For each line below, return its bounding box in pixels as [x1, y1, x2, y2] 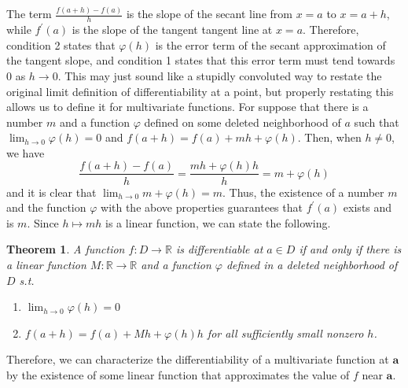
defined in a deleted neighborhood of [226, 256, 398, 272]
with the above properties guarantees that [101, 199, 303, 216]
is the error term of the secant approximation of [155, 36, 386, 53]
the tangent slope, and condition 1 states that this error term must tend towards [6, 52, 395, 68]
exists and [343, 199, 392, 216]
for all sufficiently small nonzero [207, 324, 364, 341]
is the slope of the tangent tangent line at [72, 21, 273, 38]
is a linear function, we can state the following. [105, 214, 331, 231]
